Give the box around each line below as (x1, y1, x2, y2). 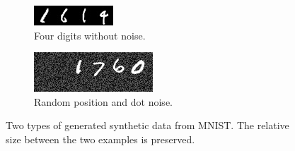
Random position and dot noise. (34, 94, 173, 109)
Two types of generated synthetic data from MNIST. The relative (6, 118, 289, 133)
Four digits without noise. (34, 28, 146, 42)
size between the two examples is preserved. (6, 131, 195, 146)
